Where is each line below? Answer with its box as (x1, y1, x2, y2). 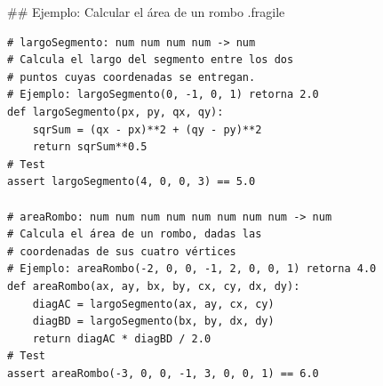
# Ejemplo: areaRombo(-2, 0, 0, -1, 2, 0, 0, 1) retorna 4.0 (7, 262, 377, 276)
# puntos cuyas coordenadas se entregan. (7, 70, 256, 84)
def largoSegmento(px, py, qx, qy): (7, 105, 224, 118)
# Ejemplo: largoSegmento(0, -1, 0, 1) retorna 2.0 (7, 88, 319, 101)
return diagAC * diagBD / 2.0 (32, 332, 211, 345)
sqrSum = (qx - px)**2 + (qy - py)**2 (32, 123, 262, 136)
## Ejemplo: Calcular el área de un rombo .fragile (7, 3, 285, 20)
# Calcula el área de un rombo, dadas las (7, 228, 262, 241)
